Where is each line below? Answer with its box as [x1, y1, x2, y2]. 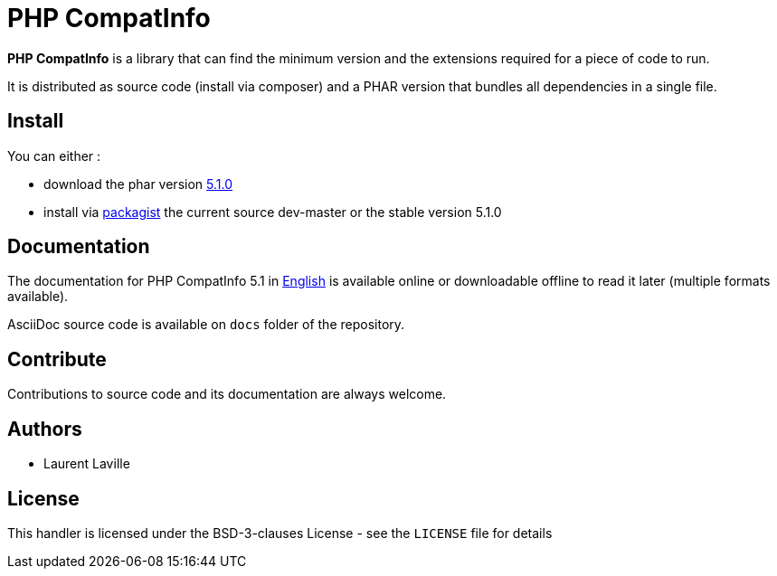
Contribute [7, 347, 107, 371]
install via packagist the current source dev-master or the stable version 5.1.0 [43, 203, 502, 220]
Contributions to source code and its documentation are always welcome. [7, 386, 447, 402]
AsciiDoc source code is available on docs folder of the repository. [7, 316, 405, 333]
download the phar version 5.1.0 [43, 175, 232, 192]
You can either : [7, 147, 101, 164]
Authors [7, 417, 82, 440]
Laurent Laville [43, 456, 130, 472]
